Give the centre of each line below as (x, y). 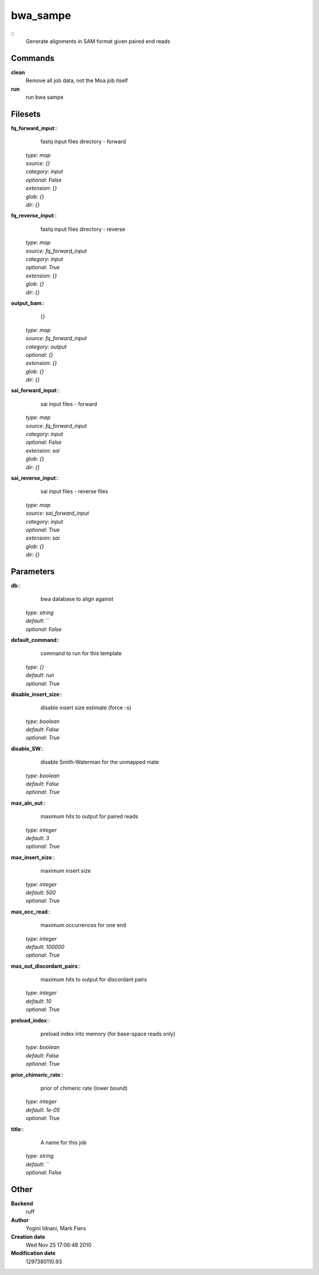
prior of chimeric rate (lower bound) (84, 1088)
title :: (17, 1129)
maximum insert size (66, 871)
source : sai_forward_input (57, 513)
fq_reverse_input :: (34, 215)
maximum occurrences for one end (83, 925)
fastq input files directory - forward (83, 141)
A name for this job (64, 1142)
